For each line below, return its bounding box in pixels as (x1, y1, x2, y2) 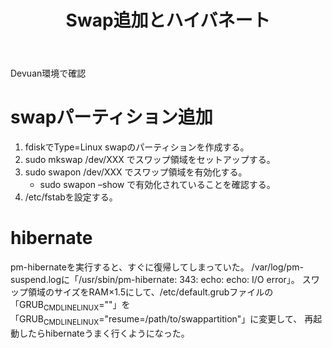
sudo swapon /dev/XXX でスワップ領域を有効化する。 (24, 166, 248, 178)
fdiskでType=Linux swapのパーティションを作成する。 (24, 141, 250, 153)
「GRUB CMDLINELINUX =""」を (10, 299, 131, 313)
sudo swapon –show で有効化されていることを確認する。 (39, 179, 276, 191)
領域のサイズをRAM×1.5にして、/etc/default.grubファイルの (27, 286, 274, 298)
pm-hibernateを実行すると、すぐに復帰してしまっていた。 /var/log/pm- (10, 261, 304, 273)
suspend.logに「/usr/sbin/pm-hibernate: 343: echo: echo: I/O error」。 (10, 274, 300, 286)
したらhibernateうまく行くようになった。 (18, 327, 190, 339)
